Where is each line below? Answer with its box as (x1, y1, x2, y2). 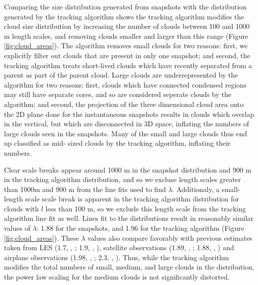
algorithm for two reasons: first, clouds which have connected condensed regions (4, 79, 247, 90)
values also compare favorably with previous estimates (87, 232, 253, 243)
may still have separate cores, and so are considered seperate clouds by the (4, 89, 232, 99)
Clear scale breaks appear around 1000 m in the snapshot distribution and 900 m (4, 164, 252, 175)
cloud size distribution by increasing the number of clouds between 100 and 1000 (4, 21, 250, 31)
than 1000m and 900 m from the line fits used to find (4, 184, 166, 194)
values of (4, 223, 30, 233)
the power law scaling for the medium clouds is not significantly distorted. (4, 272, 230, 282)
